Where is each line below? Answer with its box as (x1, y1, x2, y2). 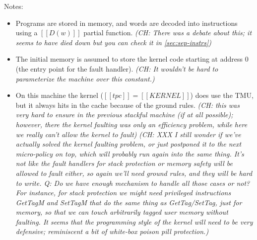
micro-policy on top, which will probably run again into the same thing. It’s (15, 148, 244, 159)
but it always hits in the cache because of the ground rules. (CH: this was (15, 99, 240, 110)
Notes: (4, 1, 23, 11)
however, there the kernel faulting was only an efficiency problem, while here (15, 119, 248, 129)
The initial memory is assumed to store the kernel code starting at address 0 (15, 54, 249, 64)
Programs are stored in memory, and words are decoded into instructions (15, 17, 238, 28)
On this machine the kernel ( (15, 90, 104, 100)
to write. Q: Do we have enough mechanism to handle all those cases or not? (15, 177, 250, 188)
